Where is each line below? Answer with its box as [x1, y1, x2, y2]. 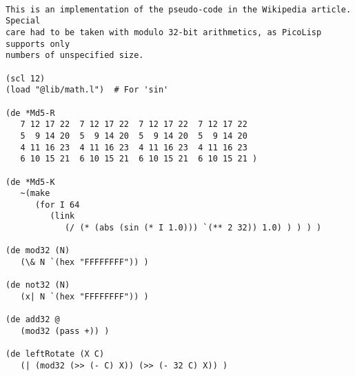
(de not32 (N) [6, 280, 70, 290]
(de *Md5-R [6, 108, 55, 118]
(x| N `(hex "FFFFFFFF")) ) [20, 292, 149, 302]
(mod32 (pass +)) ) [20, 326, 110, 337]
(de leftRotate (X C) [6, 349, 105, 359]
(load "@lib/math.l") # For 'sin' [6, 85, 169, 95]
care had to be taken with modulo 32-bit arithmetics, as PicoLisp [6, 27, 322, 37]
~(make [20, 188, 50, 199]
